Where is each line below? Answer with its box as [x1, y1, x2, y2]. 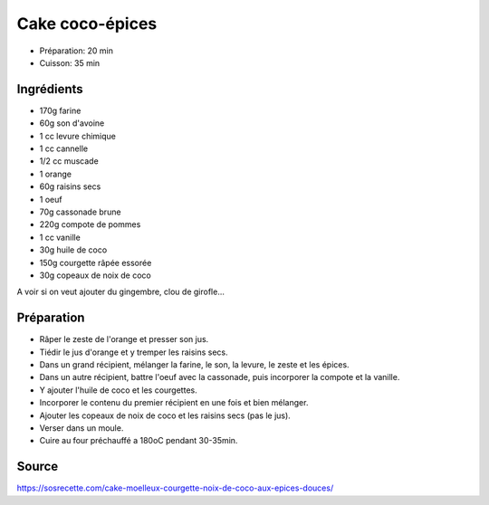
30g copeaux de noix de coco [39, 270, 151, 281]
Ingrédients [16, 81, 83, 97]
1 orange [39, 168, 72, 179]
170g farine [39, 105, 81, 116]
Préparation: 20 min [39, 45, 113, 56]
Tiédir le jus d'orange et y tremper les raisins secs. [39, 347, 228, 357]
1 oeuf [39, 194, 62, 205]
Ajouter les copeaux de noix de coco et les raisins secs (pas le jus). [39, 410, 292, 421]
